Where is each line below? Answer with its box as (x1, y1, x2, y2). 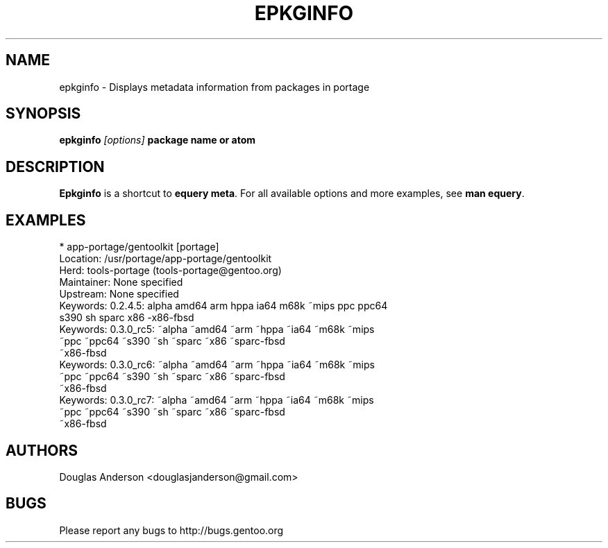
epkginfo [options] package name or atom (59, 134, 255, 146)
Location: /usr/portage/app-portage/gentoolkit (59, 252, 272, 265)
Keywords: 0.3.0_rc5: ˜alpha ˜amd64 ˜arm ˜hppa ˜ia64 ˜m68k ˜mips (59, 323, 375, 336)
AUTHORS (6, 441, 78, 459)
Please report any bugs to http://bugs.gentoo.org (59, 524, 284, 536)
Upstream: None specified (59, 288, 179, 300)
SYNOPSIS (6, 105, 81, 123)
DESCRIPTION (6, 157, 105, 175)
